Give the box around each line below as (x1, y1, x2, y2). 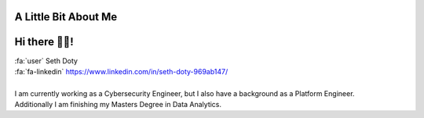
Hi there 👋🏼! (14, 35, 74, 48)
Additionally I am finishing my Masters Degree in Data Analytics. (14, 100, 222, 109)
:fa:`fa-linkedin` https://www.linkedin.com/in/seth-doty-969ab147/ (14, 66, 228, 76)
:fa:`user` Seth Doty (14, 55, 79, 66)
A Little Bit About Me (14, 10, 118, 23)
